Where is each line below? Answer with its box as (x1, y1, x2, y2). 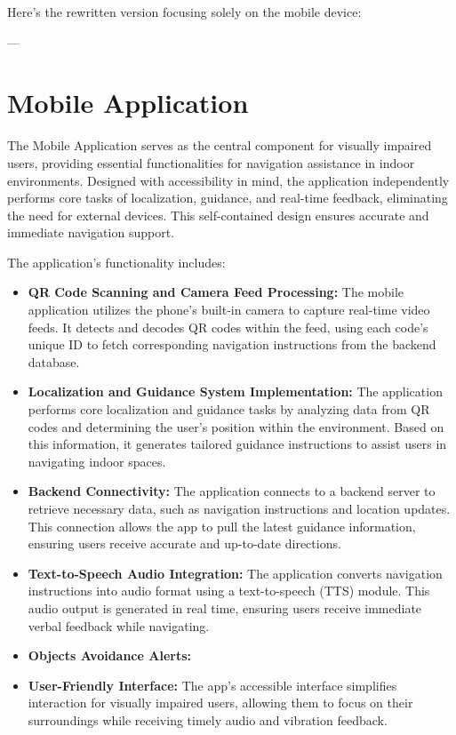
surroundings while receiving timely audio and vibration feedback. (28, 710, 388, 729)
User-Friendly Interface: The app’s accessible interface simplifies (28, 675, 397, 694)
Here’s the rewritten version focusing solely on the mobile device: (7, 3, 362, 20)
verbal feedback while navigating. (28, 616, 210, 635)
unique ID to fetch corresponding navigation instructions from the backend (28, 335, 436, 354)
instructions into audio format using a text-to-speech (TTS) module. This (28, 581, 430, 600)
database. (28, 352, 80, 371)
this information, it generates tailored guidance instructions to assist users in (28, 435, 447, 453)
